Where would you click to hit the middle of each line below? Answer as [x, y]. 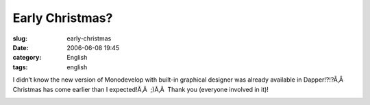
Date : [21, 47]
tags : [20, 67]
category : [27, 58]
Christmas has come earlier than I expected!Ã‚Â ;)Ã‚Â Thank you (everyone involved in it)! [140, 89]
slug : [20, 38]
